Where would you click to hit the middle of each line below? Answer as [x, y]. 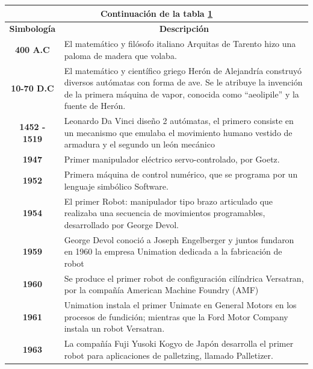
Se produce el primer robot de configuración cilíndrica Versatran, [184, 278]
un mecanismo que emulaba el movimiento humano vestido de [178, 132]
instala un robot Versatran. [114, 328]
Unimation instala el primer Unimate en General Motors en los [180, 305]
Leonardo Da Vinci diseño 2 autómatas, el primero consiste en [179, 121]
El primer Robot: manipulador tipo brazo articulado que [169, 201]
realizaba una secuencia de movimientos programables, [165, 213]
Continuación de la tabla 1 [156, 13]
